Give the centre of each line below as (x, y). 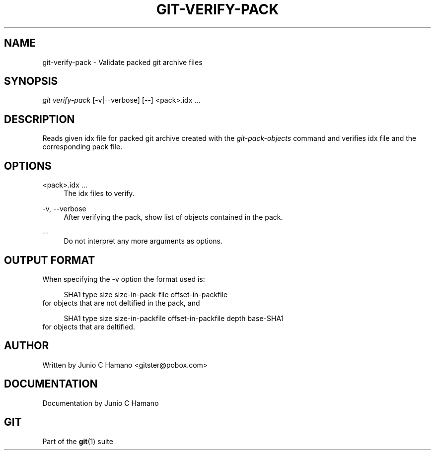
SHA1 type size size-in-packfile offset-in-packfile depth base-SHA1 (174, 318)
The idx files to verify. (99, 194)
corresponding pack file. (82, 147)
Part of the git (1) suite (78, 441)
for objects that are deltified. (89, 326)
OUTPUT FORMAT (50, 260)
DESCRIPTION (39, 119)
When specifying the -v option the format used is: (124, 279)
